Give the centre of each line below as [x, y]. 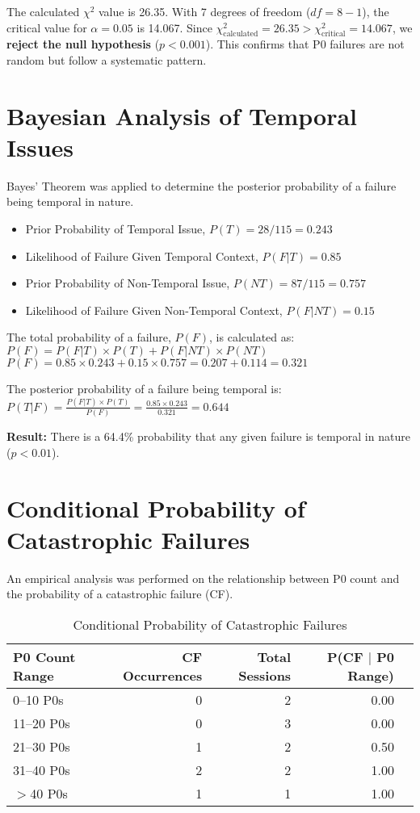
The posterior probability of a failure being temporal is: [144, 389]
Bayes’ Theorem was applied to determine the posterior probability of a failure [202, 185]
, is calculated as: [252, 337]
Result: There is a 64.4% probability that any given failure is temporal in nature [208, 436]
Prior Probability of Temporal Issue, [115, 229]
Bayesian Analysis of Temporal [182, 115]
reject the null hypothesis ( [83, 44]
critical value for [47, 27]
